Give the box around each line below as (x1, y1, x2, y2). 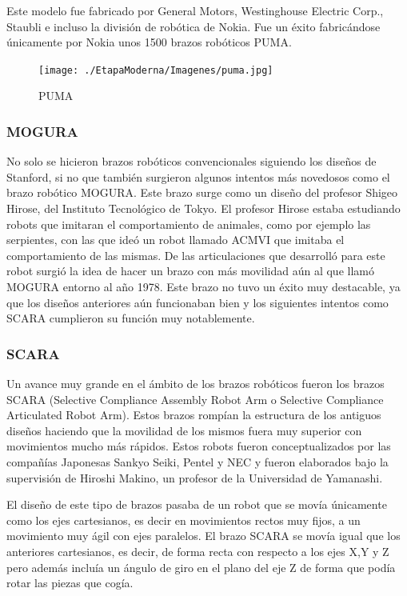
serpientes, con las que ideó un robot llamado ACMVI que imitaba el (6, 231, 345, 248)
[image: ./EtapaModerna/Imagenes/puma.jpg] (38, 64, 273, 76)
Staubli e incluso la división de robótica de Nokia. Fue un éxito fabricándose (6, 18, 381, 34)
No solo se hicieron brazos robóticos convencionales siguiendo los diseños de (6, 153, 377, 170)
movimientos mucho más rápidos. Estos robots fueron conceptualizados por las (6, 438, 391, 454)
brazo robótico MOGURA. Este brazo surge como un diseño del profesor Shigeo (6, 184, 398, 201)
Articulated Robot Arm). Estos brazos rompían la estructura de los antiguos (6, 406, 381, 423)
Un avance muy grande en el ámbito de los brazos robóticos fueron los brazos (6, 375, 385, 391)
